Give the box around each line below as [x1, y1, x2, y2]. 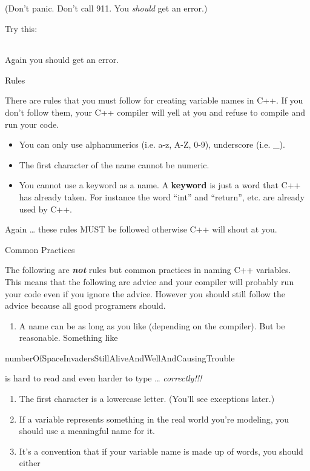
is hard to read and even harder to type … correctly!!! [5, 372, 202, 384]
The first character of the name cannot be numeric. [19, 158, 209, 171]
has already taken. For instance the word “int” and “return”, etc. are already [19, 190, 305, 203]
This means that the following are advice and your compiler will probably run [5, 275, 294, 288]
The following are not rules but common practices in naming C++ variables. [5, 263, 291, 276]
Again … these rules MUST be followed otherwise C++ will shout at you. [5, 223, 277, 236]
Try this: [5, 22, 38, 35]
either [19, 456, 41, 469]
